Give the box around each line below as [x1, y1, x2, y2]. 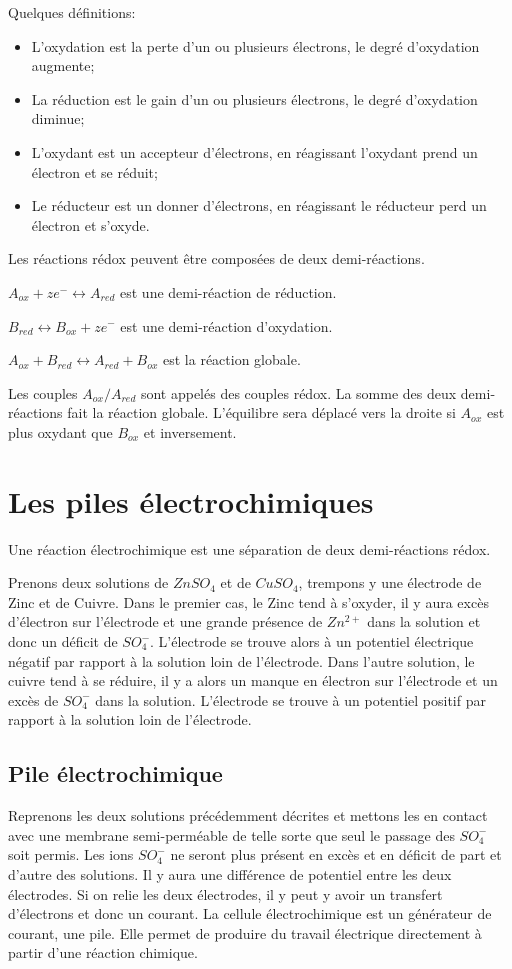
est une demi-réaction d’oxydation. [120, 315, 333, 336]
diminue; [31, 108, 85, 129]
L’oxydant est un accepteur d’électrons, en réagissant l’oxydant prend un [31, 141, 478, 162]
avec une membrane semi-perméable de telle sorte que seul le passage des [8, 824, 455, 845]
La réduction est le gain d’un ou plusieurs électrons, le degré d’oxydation [31, 88, 478, 109]
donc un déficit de [8, 631, 118, 651]
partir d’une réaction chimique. [8, 942, 198, 963]
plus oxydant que [8, 421, 113, 442]
